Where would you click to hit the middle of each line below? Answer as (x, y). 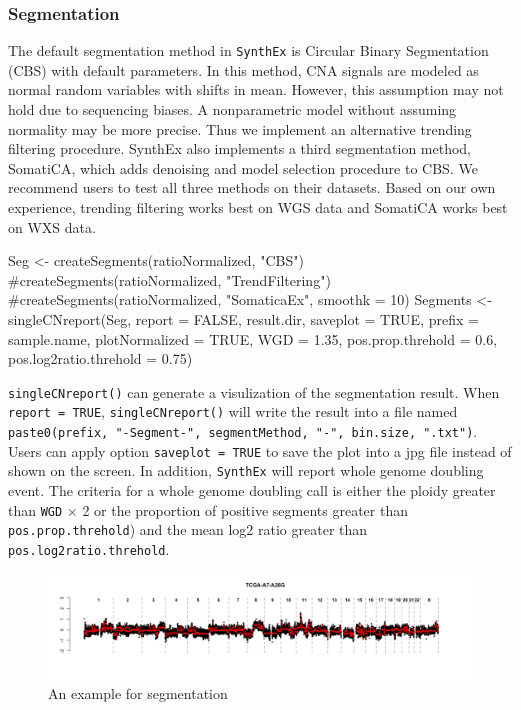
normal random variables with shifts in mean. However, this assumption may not (256, 89)
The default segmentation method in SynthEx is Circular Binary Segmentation (248, 50)
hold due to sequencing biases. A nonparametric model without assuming (232, 109)
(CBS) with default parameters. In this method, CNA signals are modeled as (243, 69)
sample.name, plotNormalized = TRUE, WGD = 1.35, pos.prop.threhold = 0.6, (253, 338)
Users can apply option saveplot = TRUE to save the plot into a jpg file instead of (260, 450)
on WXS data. (52, 226)
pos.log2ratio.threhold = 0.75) (100, 358)
